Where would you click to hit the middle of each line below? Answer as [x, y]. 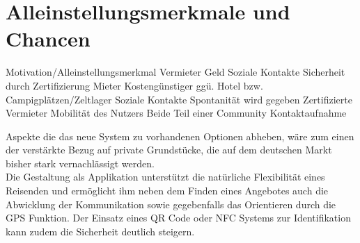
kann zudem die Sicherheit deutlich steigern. [100, 231]
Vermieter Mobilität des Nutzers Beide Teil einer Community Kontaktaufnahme [176, 113]
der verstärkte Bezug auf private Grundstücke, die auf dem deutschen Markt [169, 150]
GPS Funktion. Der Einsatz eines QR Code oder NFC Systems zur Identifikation [178, 218]
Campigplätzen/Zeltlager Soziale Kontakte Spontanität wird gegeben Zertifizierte [179, 99]
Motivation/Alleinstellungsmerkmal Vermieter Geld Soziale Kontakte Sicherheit [175, 72]
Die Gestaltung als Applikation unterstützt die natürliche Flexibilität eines [165, 177]
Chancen [48, 39]
